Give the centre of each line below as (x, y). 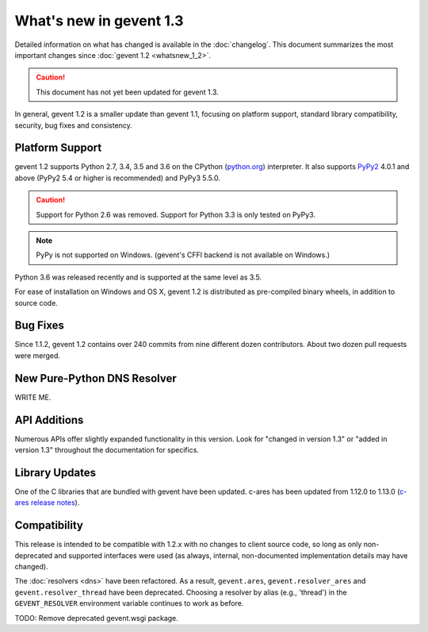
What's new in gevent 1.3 (99, 21)
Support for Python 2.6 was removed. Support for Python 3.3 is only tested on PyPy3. (176, 214)
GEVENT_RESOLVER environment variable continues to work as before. (129, 603)
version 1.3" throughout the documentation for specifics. (107, 450)
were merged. (38, 355)
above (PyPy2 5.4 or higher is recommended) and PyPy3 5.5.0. (118, 178)
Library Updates (55, 472)
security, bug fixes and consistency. (73, 125)
